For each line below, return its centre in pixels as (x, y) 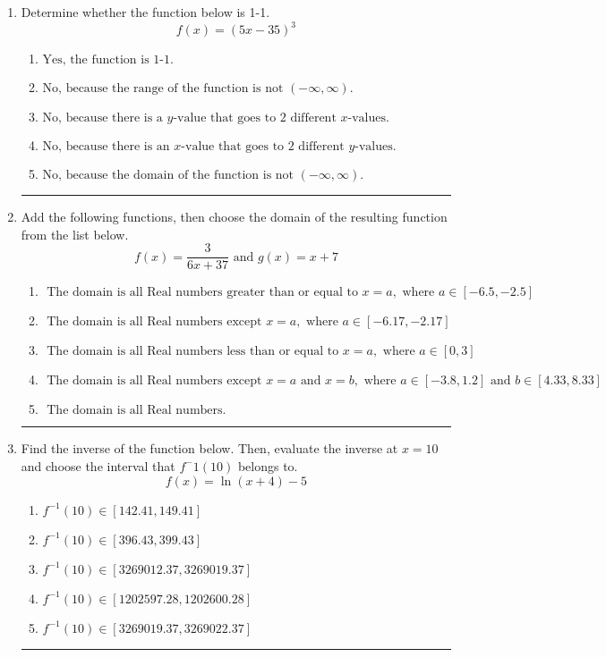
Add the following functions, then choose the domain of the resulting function (234, 217)
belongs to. (268, 465)
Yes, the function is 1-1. (108, 60)
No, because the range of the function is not (163, 89)
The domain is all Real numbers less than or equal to (193, 352)
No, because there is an (106, 147)
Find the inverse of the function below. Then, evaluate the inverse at (209, 448)
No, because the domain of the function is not (168, 176)
